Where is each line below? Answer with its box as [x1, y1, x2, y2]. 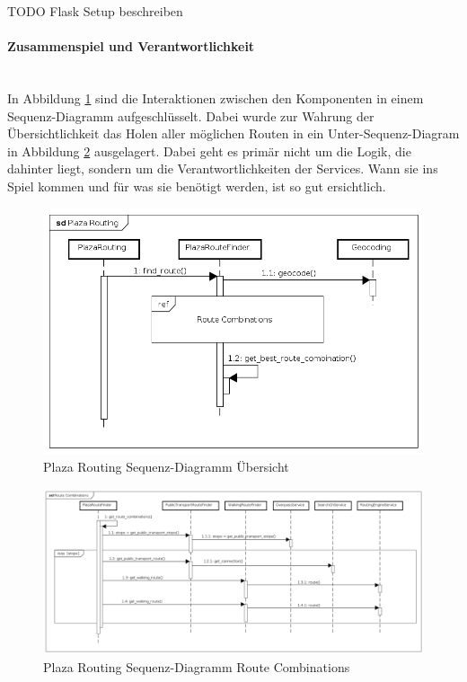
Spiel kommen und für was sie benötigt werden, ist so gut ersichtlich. [7, 176, 386, 195]
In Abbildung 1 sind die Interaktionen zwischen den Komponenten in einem [7, 88, 424, 107]
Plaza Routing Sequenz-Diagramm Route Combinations [43, 657, 350, 676]
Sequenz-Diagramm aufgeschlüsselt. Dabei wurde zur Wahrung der [7, 106, 374, 125]
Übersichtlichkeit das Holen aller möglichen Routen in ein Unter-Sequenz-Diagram [7, 124, 460, 143]
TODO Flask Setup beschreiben [7, 2, 183, 20]
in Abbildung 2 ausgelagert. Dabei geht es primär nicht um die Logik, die [7, 141, 411, 160]
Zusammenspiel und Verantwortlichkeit [7, 37, 255, 56]
